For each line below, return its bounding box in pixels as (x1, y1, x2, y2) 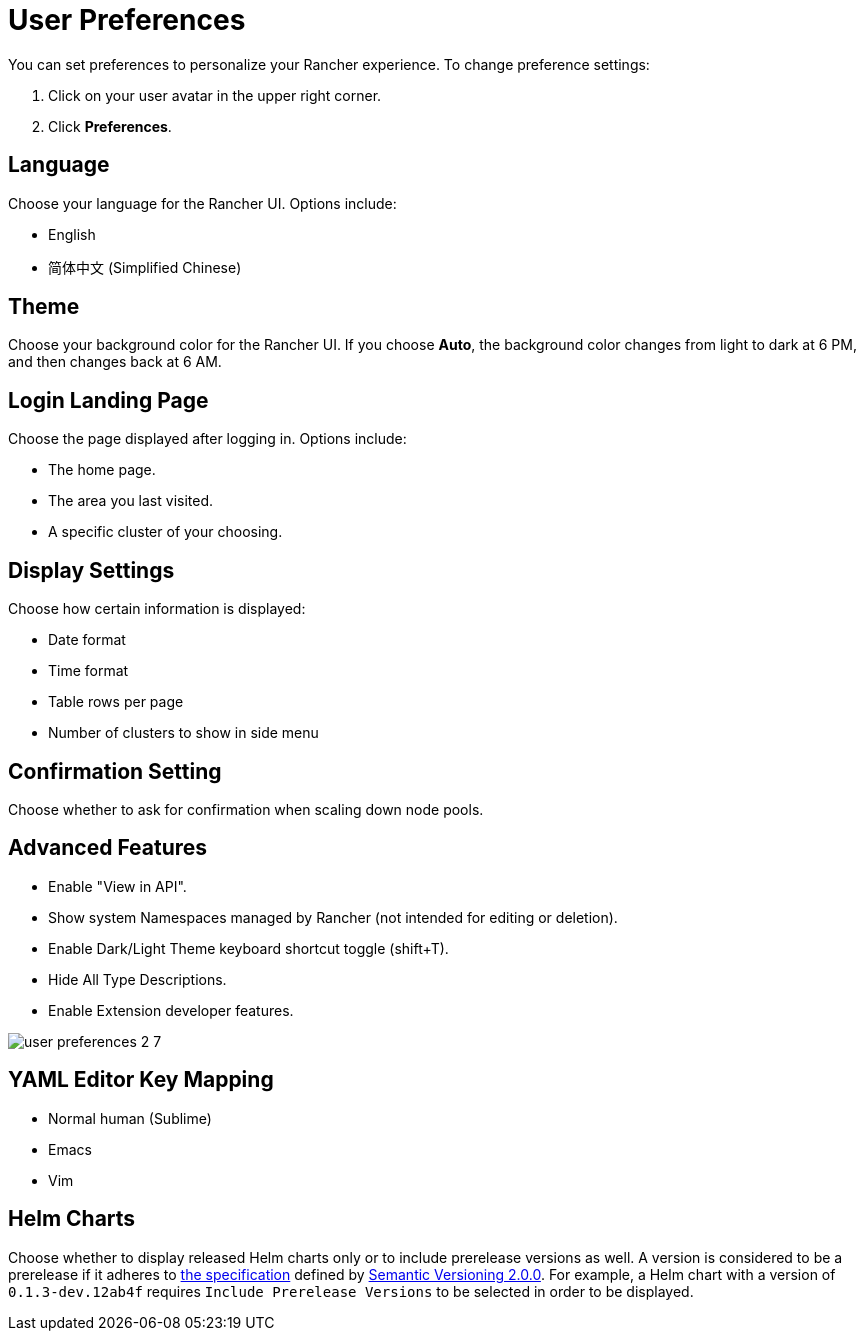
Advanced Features (8, 835, 208, 861)
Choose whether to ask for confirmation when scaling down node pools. (8, 800, 484, 818)
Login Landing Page (8, 387, 209, 413)
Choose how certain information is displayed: (8, 600, 306, 618)
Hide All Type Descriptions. (48, 970, 227, 988)
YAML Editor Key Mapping (8, 1067, 274, 1093)
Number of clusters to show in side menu (48, 724, 319, 742)
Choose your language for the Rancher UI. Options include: (8, 194, 397, 212)
